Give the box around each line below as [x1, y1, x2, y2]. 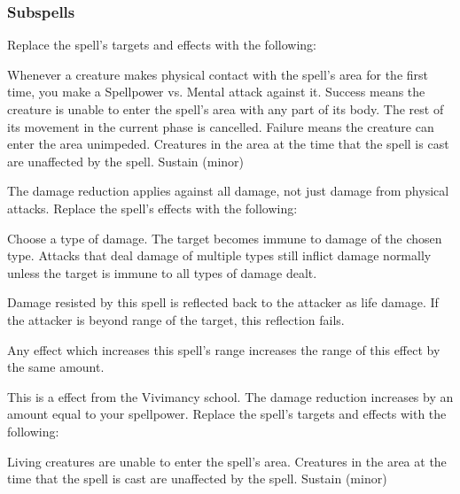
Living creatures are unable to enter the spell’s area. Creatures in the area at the [7, 452, 447, 470]
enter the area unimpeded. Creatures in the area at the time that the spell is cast [7, 135, 449, 153]
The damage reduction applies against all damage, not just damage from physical [7, 181, 449, 200]
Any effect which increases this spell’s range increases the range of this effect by [7, 340, 441, 359]
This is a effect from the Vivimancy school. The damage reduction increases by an [7, 387, 454, 405]
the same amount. [7, 358, 105, 376]
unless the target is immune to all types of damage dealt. [7, 263, 317, 282]
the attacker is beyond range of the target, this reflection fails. [7, 310, 345, 328]
